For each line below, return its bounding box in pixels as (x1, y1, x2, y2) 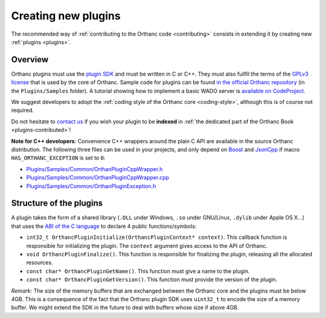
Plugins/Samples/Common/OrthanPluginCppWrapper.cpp (26, 174, 169, 181)
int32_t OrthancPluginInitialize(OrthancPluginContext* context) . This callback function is (26, 233, 287, 241)
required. (11, 106, 34, 114)
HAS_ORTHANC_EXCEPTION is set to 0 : (11, 154, 106, 161)
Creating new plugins (11, 9, 121, 22)
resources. (26, 259, 53, 266)
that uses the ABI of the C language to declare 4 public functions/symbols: (11, 222, 197, 230)
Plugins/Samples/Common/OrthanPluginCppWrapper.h (26, 165, 163, 172)
